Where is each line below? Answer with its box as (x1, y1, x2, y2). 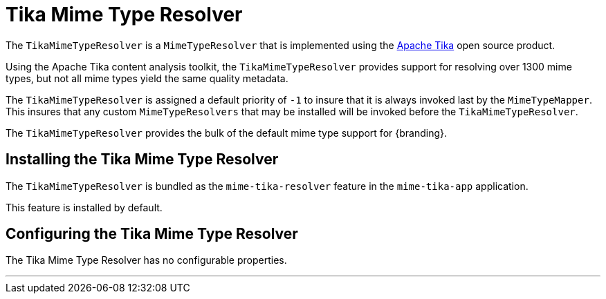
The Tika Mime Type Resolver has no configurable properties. (6, 254, 287, 267)
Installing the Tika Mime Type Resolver (6, 151, 279, 168)
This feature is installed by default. (6, 201, 163, 213)
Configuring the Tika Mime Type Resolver (6, 225, 298, 243)
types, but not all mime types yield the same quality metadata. (6, 72, 288, 84)
